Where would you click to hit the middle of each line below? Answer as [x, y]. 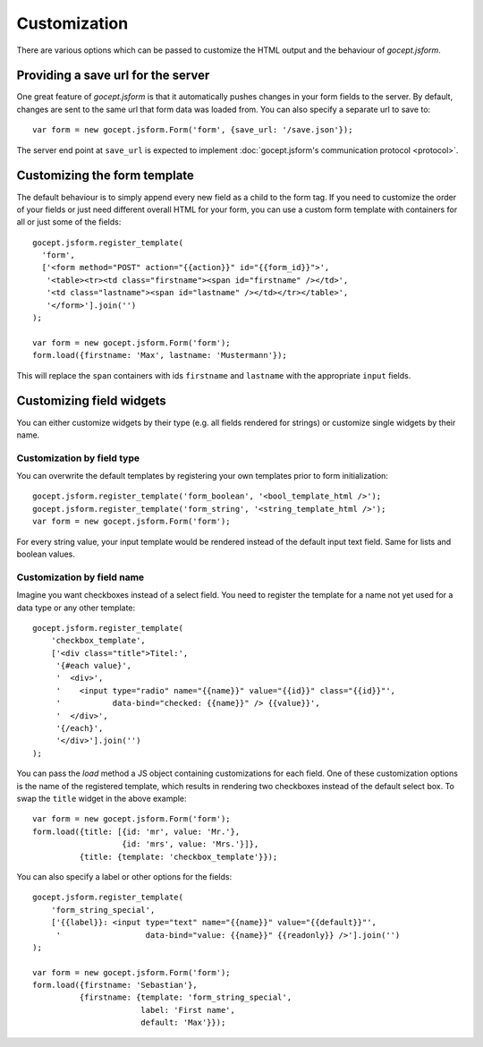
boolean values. [46, 554]
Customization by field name [80, 577]
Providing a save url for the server [113, 76]
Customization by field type [78, 458]
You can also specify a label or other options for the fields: [124, 876]
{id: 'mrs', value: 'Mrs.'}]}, [191, 844]
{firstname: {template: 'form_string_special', [186, 997]
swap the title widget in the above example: [102, 798]
